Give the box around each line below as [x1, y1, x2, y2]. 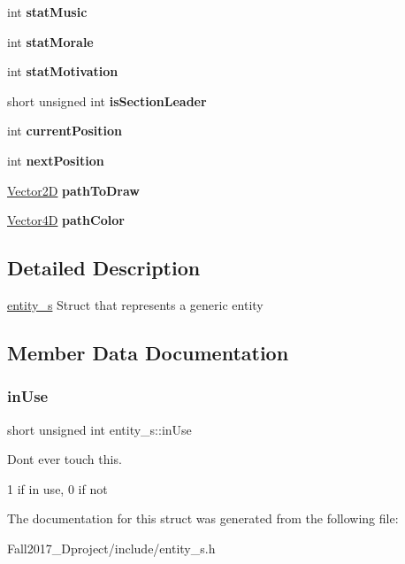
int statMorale [7, 32, 94, 50]
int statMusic [7, 3, 88, 20]
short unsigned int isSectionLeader [7, 91, 207, 110]
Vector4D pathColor [7, 211, 125, 229]
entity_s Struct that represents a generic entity [7, 295, 264, 313]
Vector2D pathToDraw [7, 181, 140, 199]
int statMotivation [7, 62, 118, 81]
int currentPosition [7, 121, 123, 140]
